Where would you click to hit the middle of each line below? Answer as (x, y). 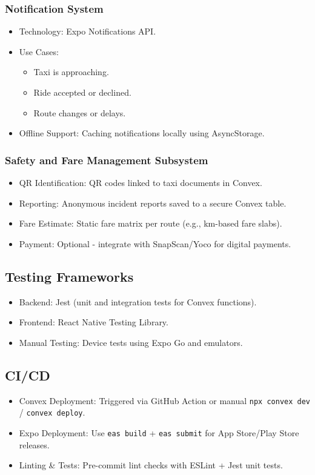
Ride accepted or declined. (82, 92)
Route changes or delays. (80, 112)
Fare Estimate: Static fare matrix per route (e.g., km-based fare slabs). (151, 223)
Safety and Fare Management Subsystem (107, 160)
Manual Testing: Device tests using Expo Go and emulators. (131, 342)
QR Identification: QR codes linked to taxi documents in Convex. (141, 182)
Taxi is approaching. (71, 72)
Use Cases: (39, 51)
